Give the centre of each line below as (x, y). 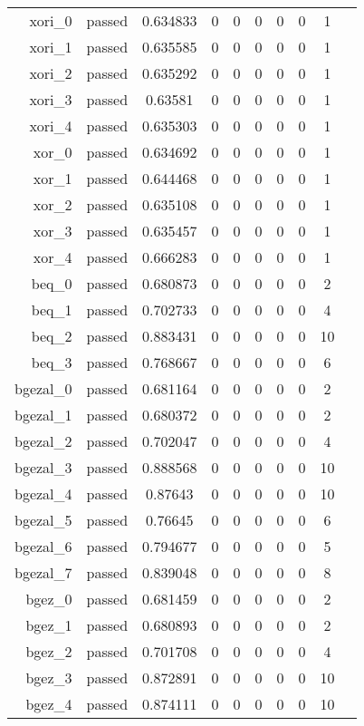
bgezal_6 (43, 546)
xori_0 (51, 20)
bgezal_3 (43, 467)
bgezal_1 (43, 415)
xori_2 (51, 73)
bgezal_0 (43, 388)
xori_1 (51, 47)
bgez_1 (49, 625)
